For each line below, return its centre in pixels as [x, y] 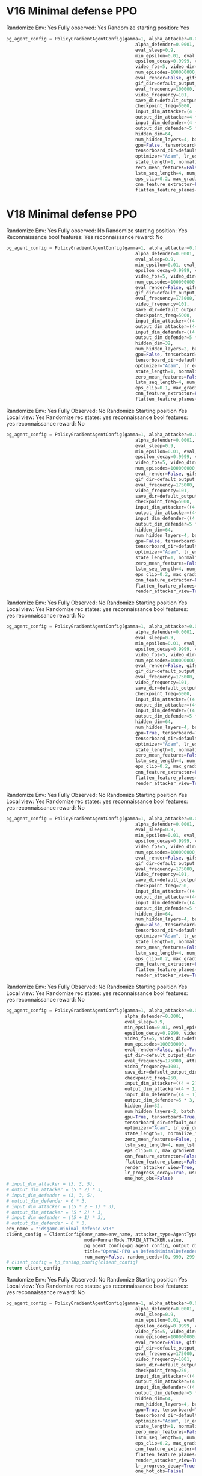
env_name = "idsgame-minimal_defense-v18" [60, 1229]
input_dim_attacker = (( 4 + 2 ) [161, 1084]
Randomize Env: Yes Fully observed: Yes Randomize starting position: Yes [98, 28]
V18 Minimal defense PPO [72, 214]
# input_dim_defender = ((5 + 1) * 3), [56, 1218]
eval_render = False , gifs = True [162, 1050]
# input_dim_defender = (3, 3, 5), [51, 1195]
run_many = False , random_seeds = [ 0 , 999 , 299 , [141, 1257]
